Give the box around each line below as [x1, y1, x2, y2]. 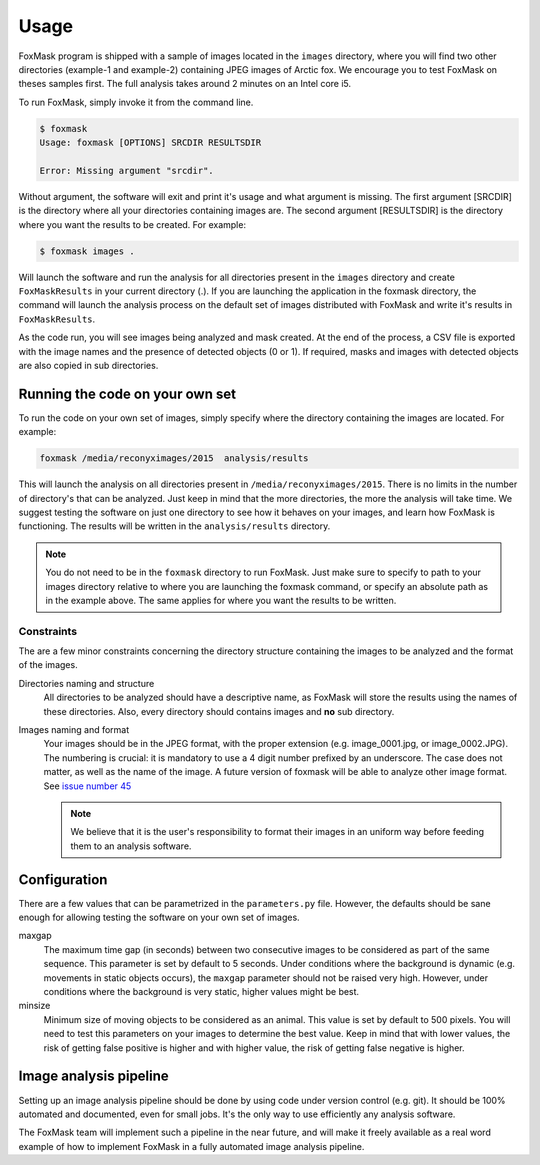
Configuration [18, 871, 108, 888]
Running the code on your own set [18, 385, 237, 402]
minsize [18, 1000, 51, 1012]
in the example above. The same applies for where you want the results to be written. [45, 594, 397, 606]
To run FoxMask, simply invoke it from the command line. [18, 96, 254, 108]
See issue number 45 [43, 780, 132, 792]
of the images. [18, 659, 79, 671]
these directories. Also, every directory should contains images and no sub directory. [43, 705, 395, 717]
